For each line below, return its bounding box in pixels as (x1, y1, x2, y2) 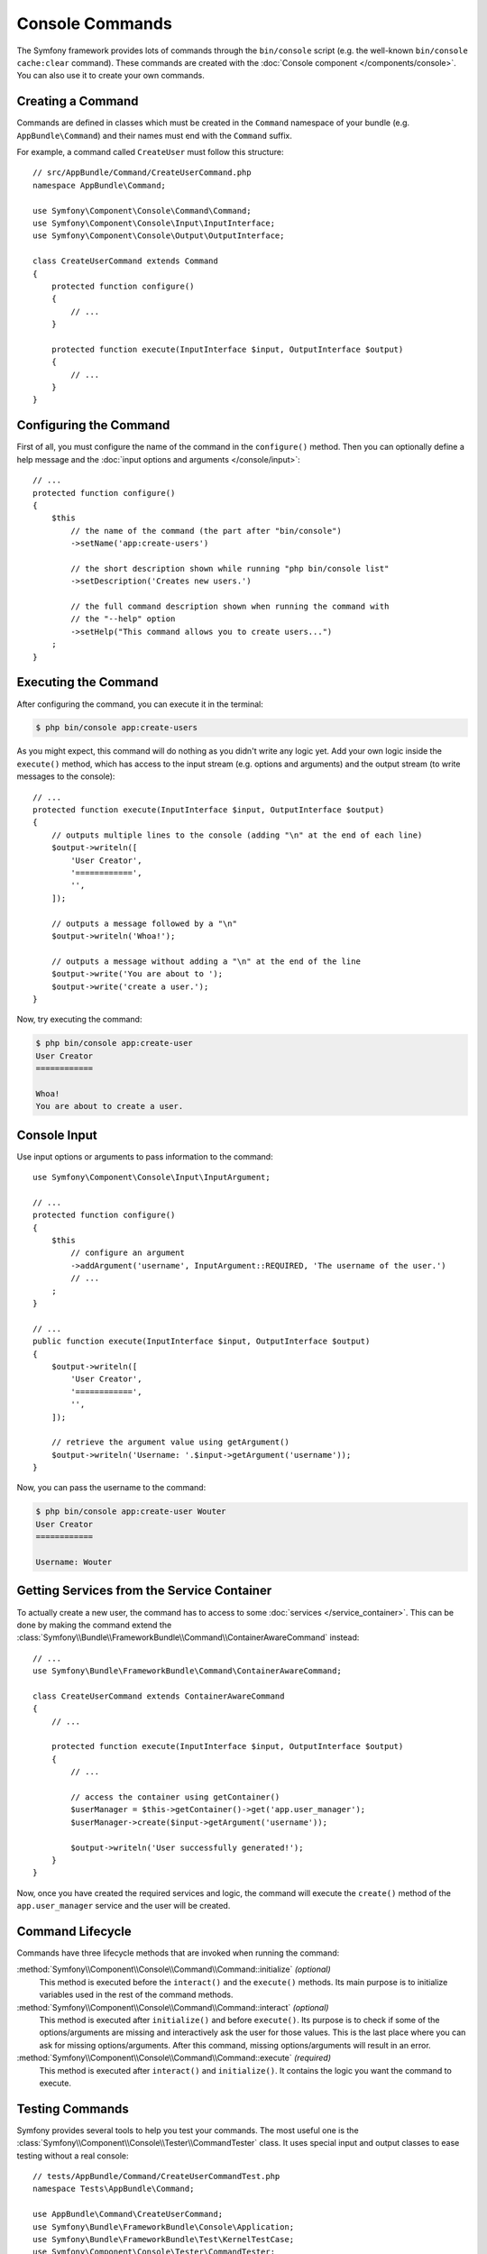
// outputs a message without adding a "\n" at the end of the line (51, 956, 361, 967)
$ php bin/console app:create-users (35, 722, 198, 733)
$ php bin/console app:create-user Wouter (35, 1507, 226, 1516)
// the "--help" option (70, 614, 176, 624)
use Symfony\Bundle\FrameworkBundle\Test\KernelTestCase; (32, 2234, 295, 2244)
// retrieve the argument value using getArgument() (51, 1437, 290, 1447)
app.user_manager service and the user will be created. (16, 1901, 231, 1911)
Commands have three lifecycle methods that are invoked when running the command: (16, 1947, 340, 1958)
